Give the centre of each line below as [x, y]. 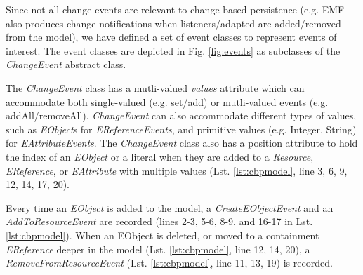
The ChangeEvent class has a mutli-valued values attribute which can [155, 87]
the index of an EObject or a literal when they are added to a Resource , [160, 156]
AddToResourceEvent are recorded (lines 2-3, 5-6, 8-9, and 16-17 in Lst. [159, 221]
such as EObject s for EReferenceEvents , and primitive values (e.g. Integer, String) [181, 129]
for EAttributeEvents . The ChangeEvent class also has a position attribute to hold [182, 143]
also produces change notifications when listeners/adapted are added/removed [173, 23]
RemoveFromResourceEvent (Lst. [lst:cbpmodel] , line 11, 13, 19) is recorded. [169, 263]
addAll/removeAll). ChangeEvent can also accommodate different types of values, [181, 115]
